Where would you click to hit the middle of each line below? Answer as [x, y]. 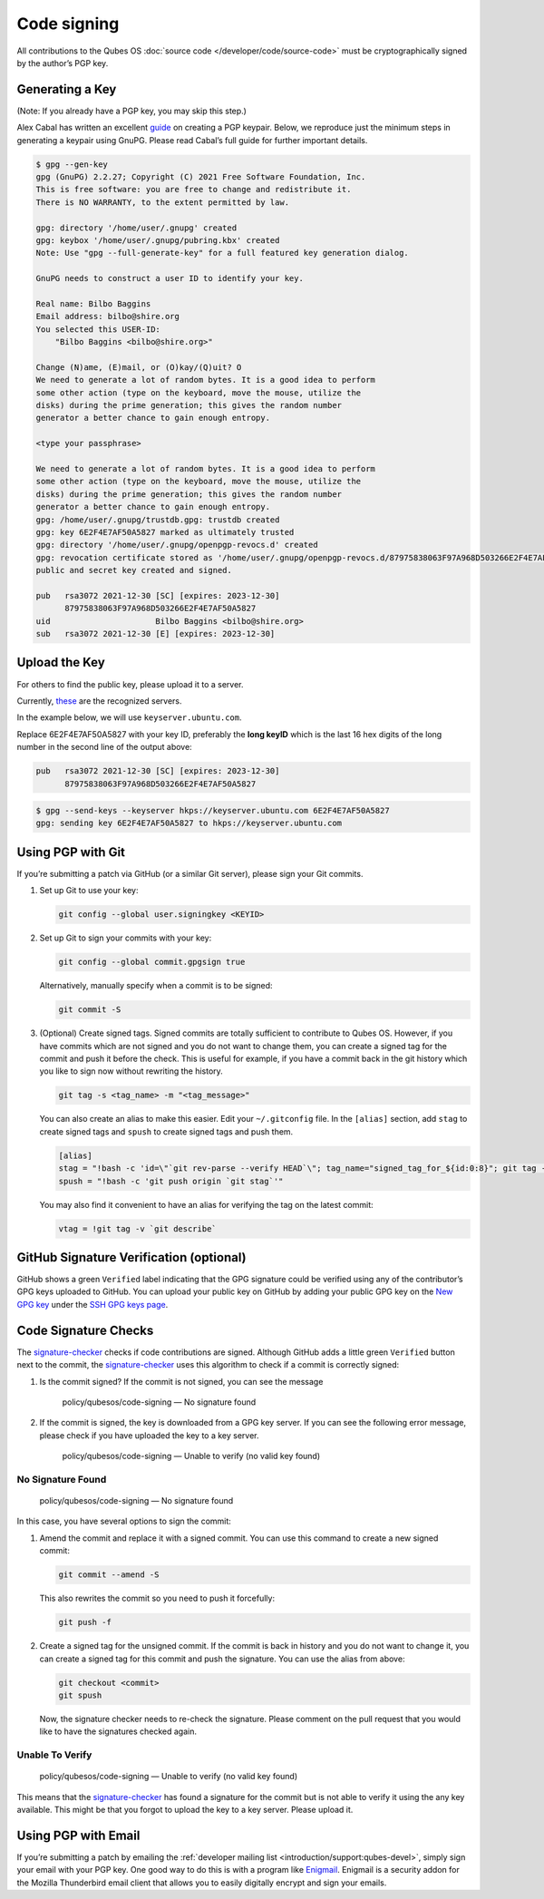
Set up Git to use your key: [89, 891]
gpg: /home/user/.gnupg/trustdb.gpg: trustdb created [158, 520]
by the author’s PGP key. [63, 63]
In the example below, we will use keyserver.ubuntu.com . [129, 717]
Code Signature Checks [85, 1330]
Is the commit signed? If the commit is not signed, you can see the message [181, 1381]
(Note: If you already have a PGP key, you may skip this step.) [131, 111]
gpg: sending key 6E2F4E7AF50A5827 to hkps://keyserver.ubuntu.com [189, 823]
